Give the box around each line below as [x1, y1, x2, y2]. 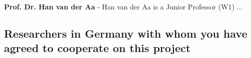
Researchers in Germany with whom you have [4, 25, 247, 41]
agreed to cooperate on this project [4, 40, 191, 56]
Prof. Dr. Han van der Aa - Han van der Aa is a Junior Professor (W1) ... [4, 1, 243, 11]
